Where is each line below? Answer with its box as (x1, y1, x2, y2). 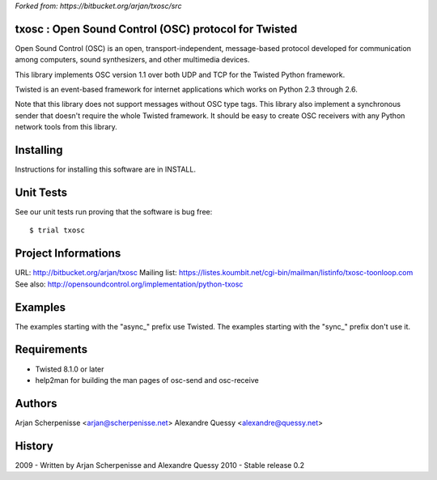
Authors (15, 397, 57, 410)
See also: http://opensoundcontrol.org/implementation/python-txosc (15, 279, 244, 289)
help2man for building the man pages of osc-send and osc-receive (35, 375, 259, 384)
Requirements (15, 342, 88, 356)
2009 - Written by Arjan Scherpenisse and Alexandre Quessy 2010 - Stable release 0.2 (15, 460, 305, 469)
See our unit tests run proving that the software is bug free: (15, 207, 213, 217)
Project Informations (15, 247, 121, 261)
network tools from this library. (15, 122, 117, 132)
